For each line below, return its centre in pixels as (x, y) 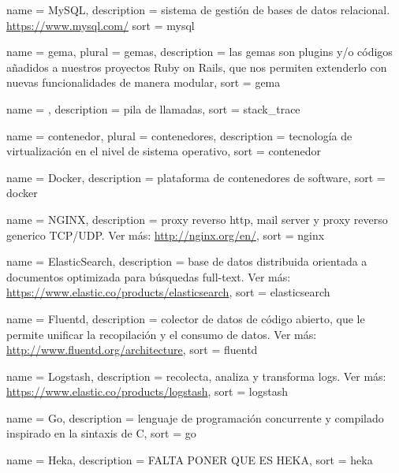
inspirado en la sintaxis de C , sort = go (101, 433)
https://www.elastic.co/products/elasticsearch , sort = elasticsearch (168, 292)
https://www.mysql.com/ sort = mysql (101, 25)
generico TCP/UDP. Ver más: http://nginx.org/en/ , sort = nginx (166, 235)
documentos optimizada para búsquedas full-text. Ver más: (149, 276)
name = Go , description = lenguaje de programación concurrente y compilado (195, 417)
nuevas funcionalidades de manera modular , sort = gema (144, 82)
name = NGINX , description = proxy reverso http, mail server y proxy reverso (197, 219)
